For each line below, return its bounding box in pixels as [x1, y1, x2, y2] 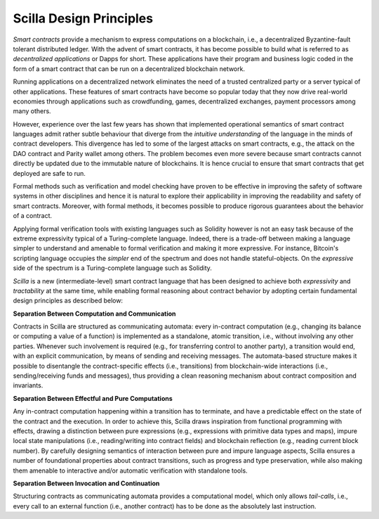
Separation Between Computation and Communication [13, 309, 176, 318]
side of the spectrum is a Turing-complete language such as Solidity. [13, 264, 212, 272]
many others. [13, 107, 52, 115]
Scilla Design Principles [13, 11, 154, 26]
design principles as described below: [13, 296, 123, 305]
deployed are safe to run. [13, 169, 86, 177]
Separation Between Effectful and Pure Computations [13, 394, 173, 402]
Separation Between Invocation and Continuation [13, 479, 160, 487]
